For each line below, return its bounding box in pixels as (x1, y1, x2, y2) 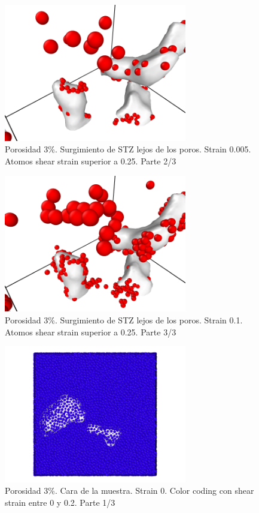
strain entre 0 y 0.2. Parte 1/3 (5, 496, 115, 509)
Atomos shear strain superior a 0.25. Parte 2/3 (5, 154, 176, 167)
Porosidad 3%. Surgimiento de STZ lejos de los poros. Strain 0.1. (5, 313, 243, 326)
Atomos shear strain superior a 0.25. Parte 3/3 (5, 325, 176, 338)
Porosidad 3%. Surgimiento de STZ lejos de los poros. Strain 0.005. (5, 143, 251, 155)
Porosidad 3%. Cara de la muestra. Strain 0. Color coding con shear (5, 484, 254, 497)
